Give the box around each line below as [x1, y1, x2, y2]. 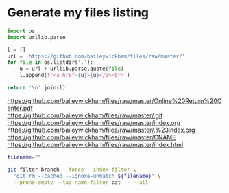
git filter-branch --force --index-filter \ [7, 166, 136, 173]
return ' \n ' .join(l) [7, 84, 67, 91]
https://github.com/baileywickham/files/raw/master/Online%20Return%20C [7, 96, 222, 104]
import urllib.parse [7, 34, 67, 41]
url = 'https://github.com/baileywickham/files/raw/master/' [7, 53, 186, 60]
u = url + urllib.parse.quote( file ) [19, 65, 125, 73]
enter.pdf [7, 104, 33, 112]
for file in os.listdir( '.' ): [7, 59, 94, 66]
